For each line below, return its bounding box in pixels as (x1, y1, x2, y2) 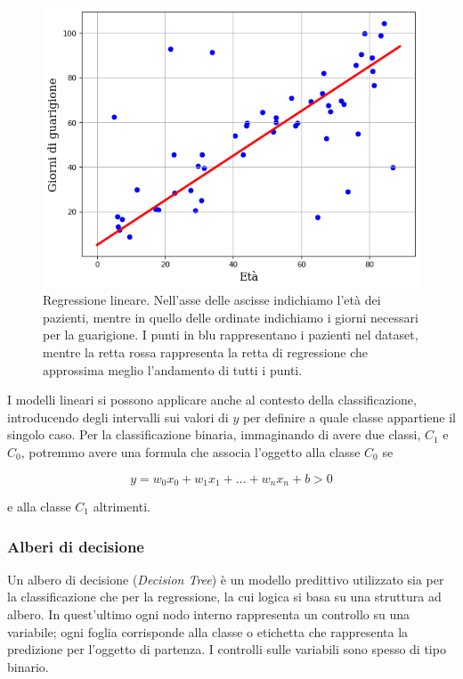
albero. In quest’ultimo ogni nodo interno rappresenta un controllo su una (7, 604, 410, 623)
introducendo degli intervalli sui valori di (7, 407, 229, 426)
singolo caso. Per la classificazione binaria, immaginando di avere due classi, (7, 425, 421, 444)
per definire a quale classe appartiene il (242, 407, 456, 426)
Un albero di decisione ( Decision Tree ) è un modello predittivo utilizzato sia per (7, 569, 444, 588)
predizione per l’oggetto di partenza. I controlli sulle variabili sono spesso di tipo (7, 640, 446, 659)
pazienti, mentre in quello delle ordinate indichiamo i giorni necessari (43, 307, 418, 326)
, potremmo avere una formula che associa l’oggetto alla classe (20, 442, 361, 461)
